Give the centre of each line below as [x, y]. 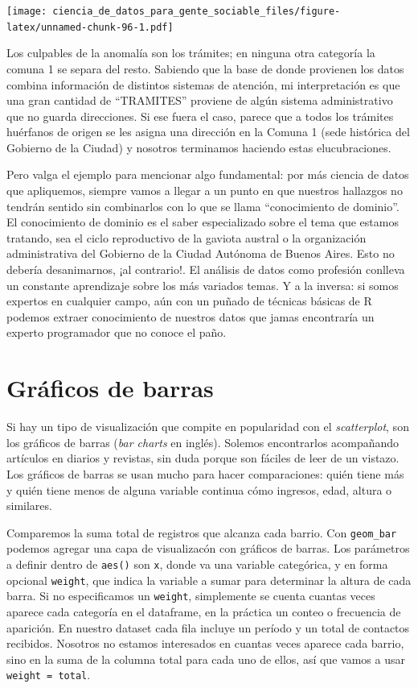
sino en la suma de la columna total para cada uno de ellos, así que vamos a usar [206, 659]
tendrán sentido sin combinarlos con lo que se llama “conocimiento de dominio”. [203, 206]
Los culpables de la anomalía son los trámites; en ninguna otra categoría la [191, 53]
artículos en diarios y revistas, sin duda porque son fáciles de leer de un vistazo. [203, 458]
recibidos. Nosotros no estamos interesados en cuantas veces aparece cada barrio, [205, 643]
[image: [27, 11]
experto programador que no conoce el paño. [117, 332]
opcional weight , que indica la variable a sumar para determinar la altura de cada [209, 580]
